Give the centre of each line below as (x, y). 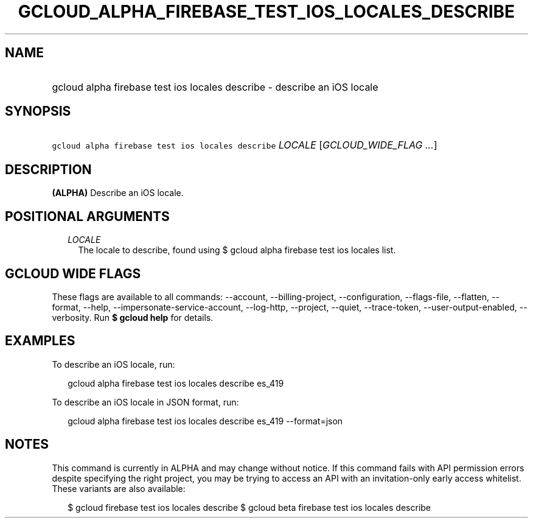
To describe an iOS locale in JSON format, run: (145, 402)
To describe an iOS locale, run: (113, 364)
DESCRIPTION (48, 169)
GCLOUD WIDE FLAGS (73, 273)
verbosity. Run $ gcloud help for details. (133, 317)
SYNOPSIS (38, 111)
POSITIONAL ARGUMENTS (87, 216)
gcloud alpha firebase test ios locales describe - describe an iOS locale (215, 87)
